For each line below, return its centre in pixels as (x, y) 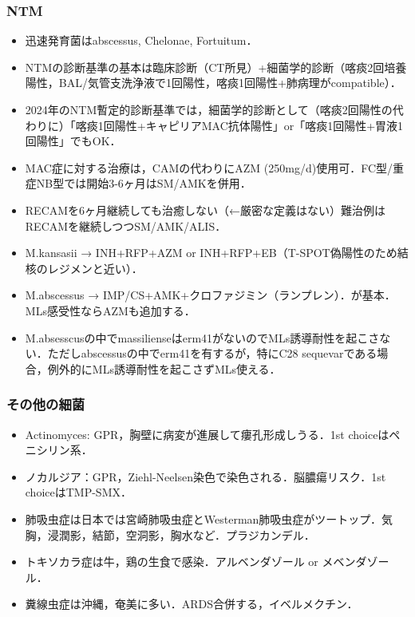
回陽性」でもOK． (73, 141)
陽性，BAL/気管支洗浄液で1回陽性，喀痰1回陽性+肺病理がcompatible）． (213, 83)
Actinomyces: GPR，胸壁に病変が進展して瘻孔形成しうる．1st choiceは (207, 434)
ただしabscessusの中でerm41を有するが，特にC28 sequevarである (212, 353)
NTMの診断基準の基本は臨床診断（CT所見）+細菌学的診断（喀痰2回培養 (216, 67)
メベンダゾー (356, 562)
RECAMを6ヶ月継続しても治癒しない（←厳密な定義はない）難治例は (205, 210)
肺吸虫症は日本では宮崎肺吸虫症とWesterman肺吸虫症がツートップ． (204, 518)
